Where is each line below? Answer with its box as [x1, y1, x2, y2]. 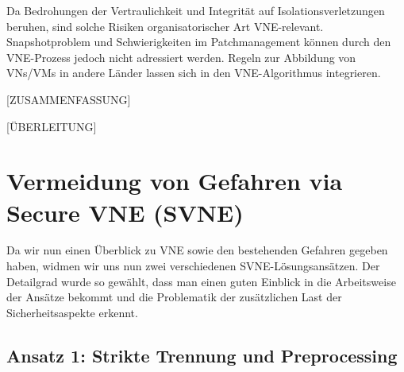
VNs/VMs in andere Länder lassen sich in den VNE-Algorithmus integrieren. [6, 64, 381, 81]
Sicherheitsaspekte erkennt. [6, 304, 138, 320]
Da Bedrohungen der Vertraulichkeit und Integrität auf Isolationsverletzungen [6, 2, 385, 18]
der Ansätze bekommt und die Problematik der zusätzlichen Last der [6, 289, 342, 305]
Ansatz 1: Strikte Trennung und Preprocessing [6, 343, 398, 367]
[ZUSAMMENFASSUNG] [6, 91, 131, 107]
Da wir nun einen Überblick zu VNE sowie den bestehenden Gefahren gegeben [6, 242, 388, 258]
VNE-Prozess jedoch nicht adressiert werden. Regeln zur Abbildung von [6, 48, 356, 65]
